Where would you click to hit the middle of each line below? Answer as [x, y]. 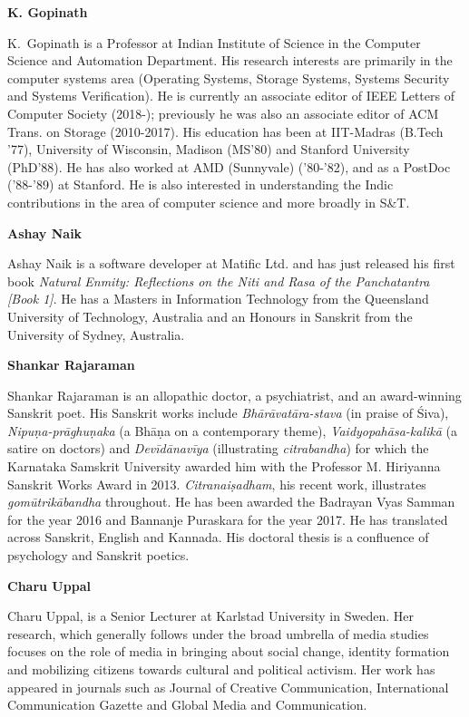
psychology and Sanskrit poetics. [98, 555]
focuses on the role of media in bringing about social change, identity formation [229, 651]
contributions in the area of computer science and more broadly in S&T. [209, 202]
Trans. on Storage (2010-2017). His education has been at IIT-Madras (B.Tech [225, 131]
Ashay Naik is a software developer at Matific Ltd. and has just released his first [231, 263]
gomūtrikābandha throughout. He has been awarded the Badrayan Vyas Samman [231, 502]
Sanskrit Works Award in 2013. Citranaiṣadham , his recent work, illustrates [217, 484]
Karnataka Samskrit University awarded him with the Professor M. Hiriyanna [224, 466]
